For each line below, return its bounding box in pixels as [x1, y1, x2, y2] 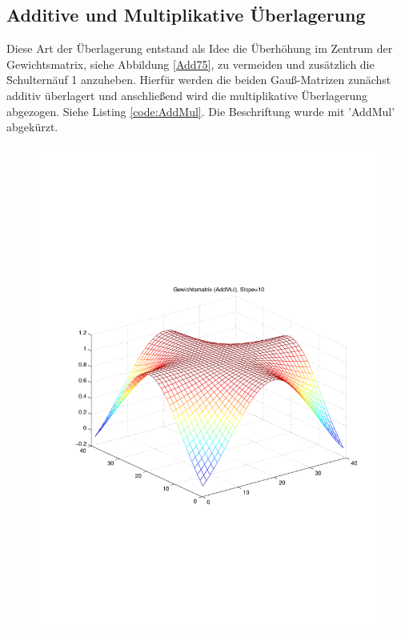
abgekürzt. [6, 118, 58, 135]
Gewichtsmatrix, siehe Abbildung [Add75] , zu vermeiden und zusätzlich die [6, 55, 375, 72]
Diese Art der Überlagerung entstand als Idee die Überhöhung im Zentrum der [6, 40, 393, 57]
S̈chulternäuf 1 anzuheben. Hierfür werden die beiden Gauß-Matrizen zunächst [6, 71, 391, 88]
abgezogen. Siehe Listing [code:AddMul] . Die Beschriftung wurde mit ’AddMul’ [6, 102, 395, 119]
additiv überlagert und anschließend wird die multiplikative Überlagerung [6, 86, 368, 103]
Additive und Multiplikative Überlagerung [6, 2, 366, 27]
